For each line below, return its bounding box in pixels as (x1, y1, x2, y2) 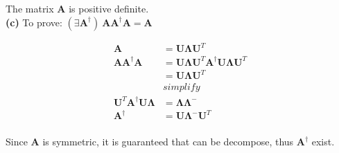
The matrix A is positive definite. (6, 1, 149, 15)
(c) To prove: (6, 15, 62, 29)
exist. (311, 134, 335, 149)
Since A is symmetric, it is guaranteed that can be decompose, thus (6, 134, 294, 149)
